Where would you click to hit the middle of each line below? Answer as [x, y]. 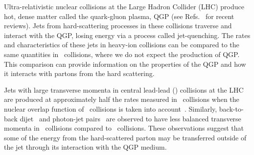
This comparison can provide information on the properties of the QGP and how [125, 64]
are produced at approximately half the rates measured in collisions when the [122, 99]
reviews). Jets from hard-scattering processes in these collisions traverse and [118, 26]
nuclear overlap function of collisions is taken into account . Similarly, [111, 108]
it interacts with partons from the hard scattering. [79, 73]
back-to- [231, 108]
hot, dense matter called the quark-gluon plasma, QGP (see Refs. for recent [119, 16]
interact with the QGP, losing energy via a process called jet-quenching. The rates [127, 35]
